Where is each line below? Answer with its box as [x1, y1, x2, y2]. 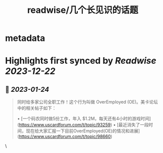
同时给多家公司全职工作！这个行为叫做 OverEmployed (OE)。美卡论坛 [17, 99, 159, 105]
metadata [5, 33, 45, 44]
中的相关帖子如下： [17, 105, 57, 111]
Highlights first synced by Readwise [5, 55, 157, 67]
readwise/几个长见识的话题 [27, 4, 139, 16]
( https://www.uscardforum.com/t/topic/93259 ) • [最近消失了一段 [17, 122, 149, 128]
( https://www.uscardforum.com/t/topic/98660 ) [17, 134, 112, 140]
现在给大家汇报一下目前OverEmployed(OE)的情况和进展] [26, 128, 140, 134]
